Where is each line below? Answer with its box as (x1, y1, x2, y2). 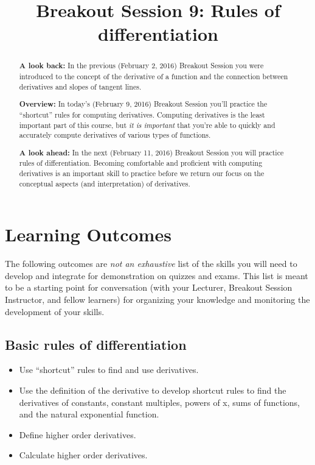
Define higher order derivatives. (19, 428, 136, 441)
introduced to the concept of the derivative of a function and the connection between (19, 71, 288, 82)
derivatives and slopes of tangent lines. (19, 81, 142, 91)
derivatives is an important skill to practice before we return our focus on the (19, 168, 265, 179)
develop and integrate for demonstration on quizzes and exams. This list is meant (5, 269, 308, 282)
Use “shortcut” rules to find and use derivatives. (19, 363, 199, 376)
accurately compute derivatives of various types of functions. (19, 130, 211, 140)
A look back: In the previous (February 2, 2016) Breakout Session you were (19, 60, 264, 71)
